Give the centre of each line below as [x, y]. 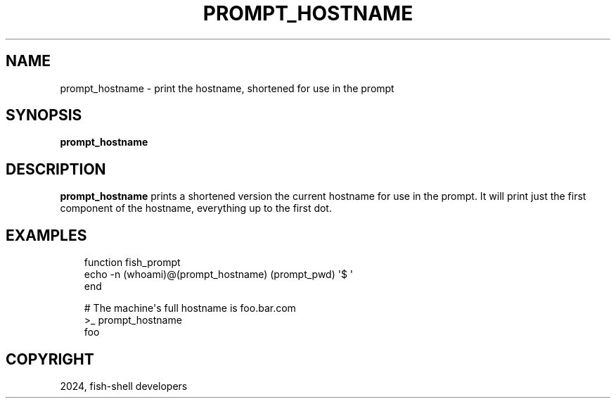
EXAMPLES [46, 235]
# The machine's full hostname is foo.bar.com [190, 308]
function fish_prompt [132, 263]
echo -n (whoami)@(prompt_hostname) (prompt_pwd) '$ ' [219, 274]
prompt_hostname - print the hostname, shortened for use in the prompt [227, 88]
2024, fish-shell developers [124, 386]
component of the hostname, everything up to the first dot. [196, 208]
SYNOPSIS [44, 115]
